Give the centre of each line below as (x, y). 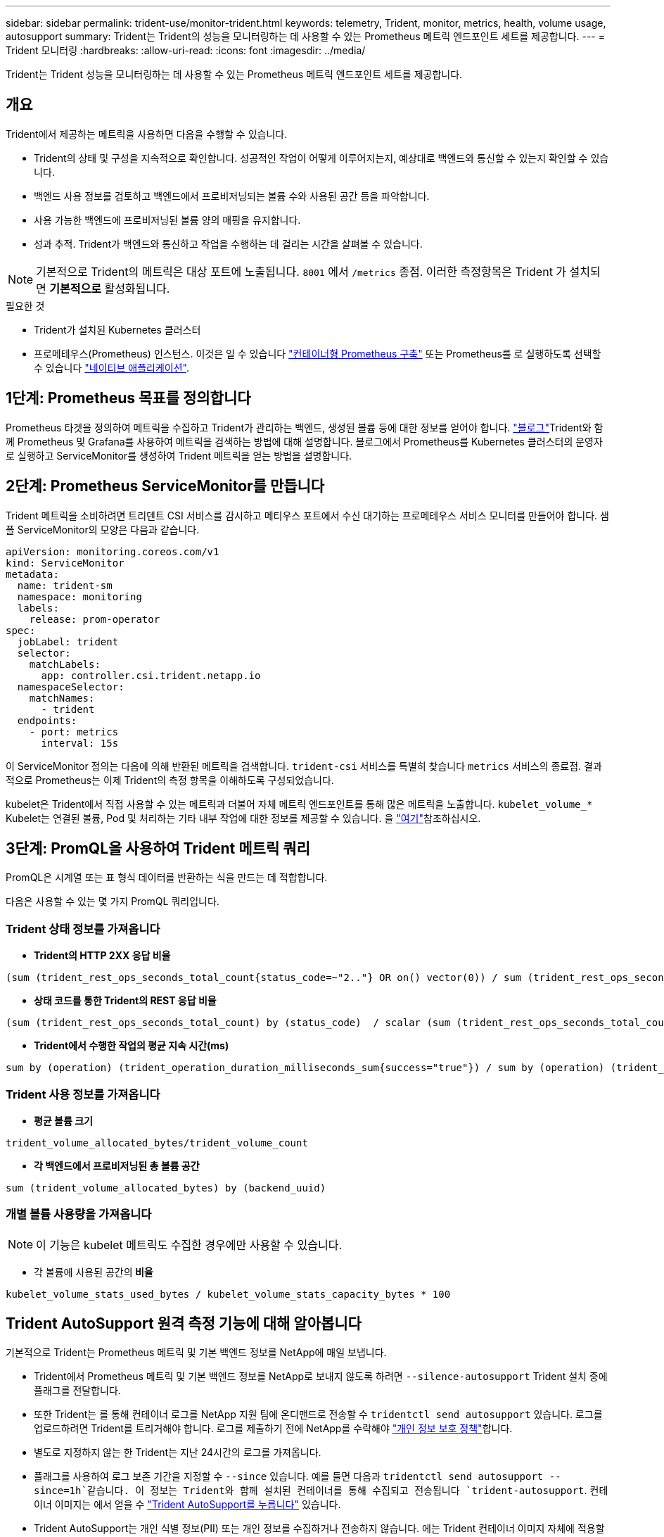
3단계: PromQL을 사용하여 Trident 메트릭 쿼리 (158, 848)
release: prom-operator (95, 619)
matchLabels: (65, 664)
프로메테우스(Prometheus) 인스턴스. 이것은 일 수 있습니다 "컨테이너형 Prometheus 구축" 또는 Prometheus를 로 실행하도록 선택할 (318, 353)
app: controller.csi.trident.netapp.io (151, 675)
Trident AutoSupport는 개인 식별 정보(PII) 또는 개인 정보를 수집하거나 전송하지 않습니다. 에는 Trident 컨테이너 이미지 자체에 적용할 (319, 1529)
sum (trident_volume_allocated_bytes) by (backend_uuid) (166, 1188)
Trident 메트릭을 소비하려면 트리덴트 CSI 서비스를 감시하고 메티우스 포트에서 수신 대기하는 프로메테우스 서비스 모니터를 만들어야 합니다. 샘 (307, 515)
